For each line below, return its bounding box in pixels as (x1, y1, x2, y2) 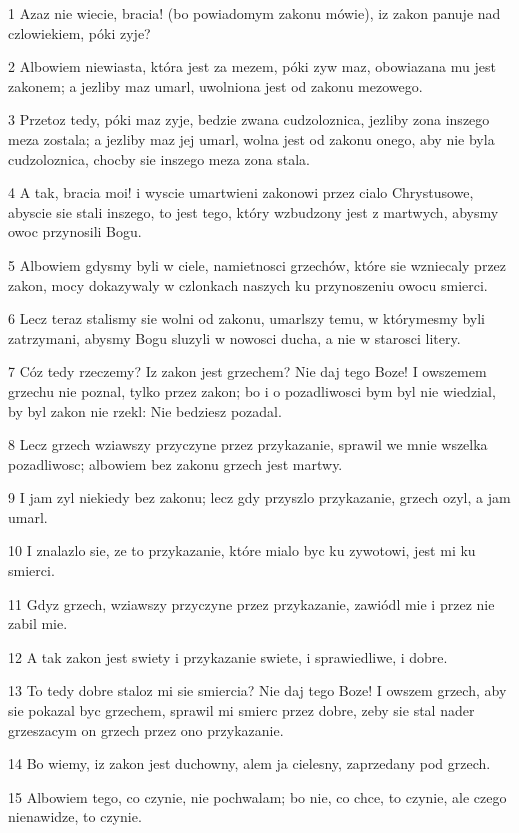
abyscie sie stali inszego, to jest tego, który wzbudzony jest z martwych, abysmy (8, 201, 499, 222)
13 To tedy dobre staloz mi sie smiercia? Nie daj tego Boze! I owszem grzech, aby (8, 680, 507, 701)
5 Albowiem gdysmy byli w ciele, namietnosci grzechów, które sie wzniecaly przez (8, 254, 507, 275)
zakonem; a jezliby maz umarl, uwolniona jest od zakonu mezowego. (8, 75, 423, 96)
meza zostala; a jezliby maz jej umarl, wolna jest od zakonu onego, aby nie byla (8, 128, 495, 149)
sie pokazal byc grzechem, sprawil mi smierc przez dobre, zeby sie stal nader (8, 700, 475, 721)
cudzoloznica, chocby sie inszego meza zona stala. (8, 148, 310, 169)
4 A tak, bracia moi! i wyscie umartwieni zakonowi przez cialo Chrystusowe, (8, 182, 474, 203)
